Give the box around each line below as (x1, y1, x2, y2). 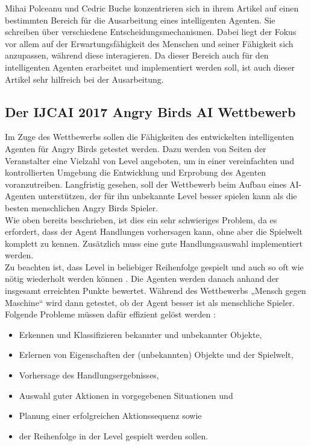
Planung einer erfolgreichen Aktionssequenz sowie (19, 409, 202, 422)
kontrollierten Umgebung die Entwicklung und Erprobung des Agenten (5, 166, 266, 179)
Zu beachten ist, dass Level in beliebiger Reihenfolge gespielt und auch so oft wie (5, 260, 304, 273)
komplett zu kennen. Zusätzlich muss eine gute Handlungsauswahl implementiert (5, 237, 303, 249)
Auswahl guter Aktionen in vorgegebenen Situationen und (19, 389, 233, 401)
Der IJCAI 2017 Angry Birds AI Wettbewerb (5, 102, 296, 121)
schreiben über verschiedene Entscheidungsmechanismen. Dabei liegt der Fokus (5, 25, 297, 38)
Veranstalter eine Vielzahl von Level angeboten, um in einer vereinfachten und (5, 154, 294, 167)
